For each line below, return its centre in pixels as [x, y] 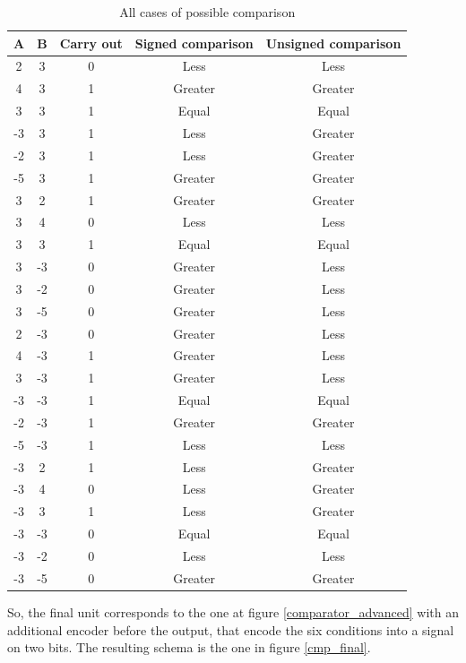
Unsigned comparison [333, 43]
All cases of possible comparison [207, 12]
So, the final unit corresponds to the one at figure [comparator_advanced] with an [233, 611]
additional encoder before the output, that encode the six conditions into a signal [231, 629]
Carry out [91, 43]
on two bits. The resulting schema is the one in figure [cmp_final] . [189, 647]
